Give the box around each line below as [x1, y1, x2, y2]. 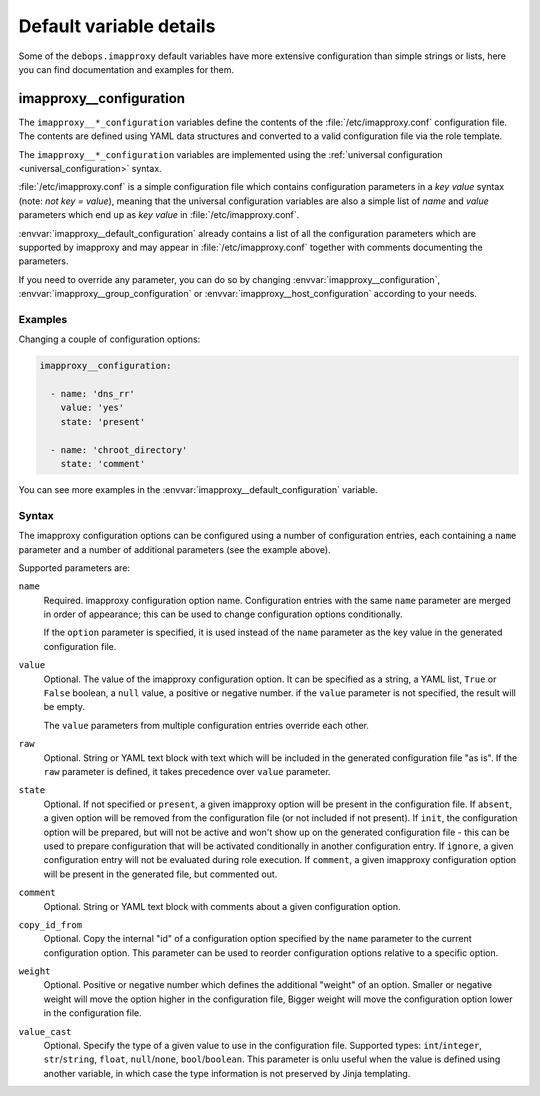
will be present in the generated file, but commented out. [43, 868, 278, 880]
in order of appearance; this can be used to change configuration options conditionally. [43, 608, 404, 620]
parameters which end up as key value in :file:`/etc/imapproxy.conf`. [18, 209, 300, 221]
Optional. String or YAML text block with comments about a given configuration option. [43, 900, 401, 912]
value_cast [18, 1026, 72, 1037]
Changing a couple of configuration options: [18, 333, 201, 345]
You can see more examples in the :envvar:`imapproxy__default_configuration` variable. [18, 483, 379, 495]
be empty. [43, 701, 85, 713]
